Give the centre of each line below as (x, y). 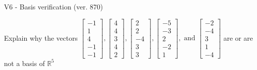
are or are (238, 37)
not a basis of (25, 63)
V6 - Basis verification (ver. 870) (54, 6)
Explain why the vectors (41, 37)
